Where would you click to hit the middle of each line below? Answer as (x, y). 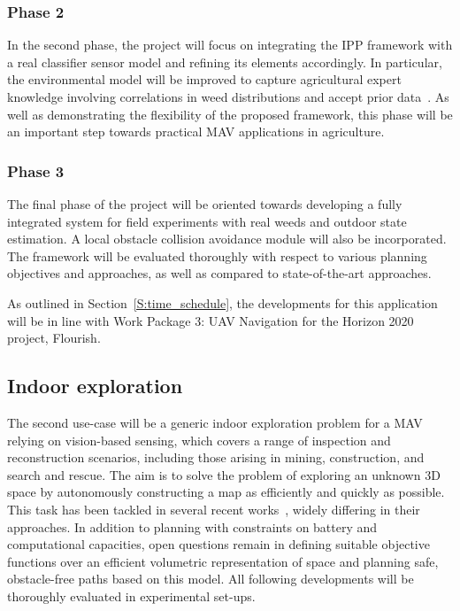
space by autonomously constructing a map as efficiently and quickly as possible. (226, 492)
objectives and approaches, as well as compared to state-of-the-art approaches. (219, 273)
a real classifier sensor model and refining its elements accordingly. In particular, (225, 62)
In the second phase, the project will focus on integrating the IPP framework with (230, 45)
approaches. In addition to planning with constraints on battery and (192, 526)
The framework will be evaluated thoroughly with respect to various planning (217, 255)
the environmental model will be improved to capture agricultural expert (204, 79)
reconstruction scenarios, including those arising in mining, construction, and (216, 457)
